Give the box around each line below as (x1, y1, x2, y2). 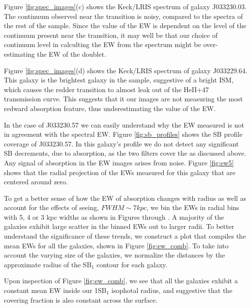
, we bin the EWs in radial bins (146, 202, 239, 212)
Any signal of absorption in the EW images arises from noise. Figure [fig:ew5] (4, 157, 234, 167)
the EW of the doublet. (37, 49, 107, 59)
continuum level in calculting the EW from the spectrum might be (4, 39, 201, 49)
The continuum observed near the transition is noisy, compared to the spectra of (4, 11, 243, 21)
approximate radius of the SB (4, 259, 92, 269)
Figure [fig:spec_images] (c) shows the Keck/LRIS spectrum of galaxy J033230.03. (4, 1, 247, 11)
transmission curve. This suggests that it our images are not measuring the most (4, 94, 243, 104)
